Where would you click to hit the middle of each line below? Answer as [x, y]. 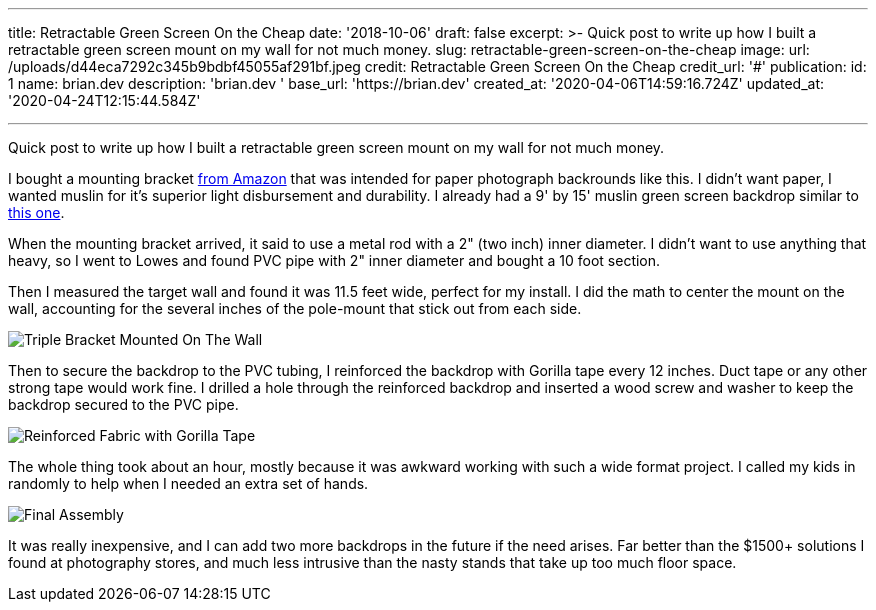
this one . [36, 212]
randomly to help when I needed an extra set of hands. [188, 483]
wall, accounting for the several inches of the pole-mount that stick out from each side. [295, 308]
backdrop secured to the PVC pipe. [123, 404]
